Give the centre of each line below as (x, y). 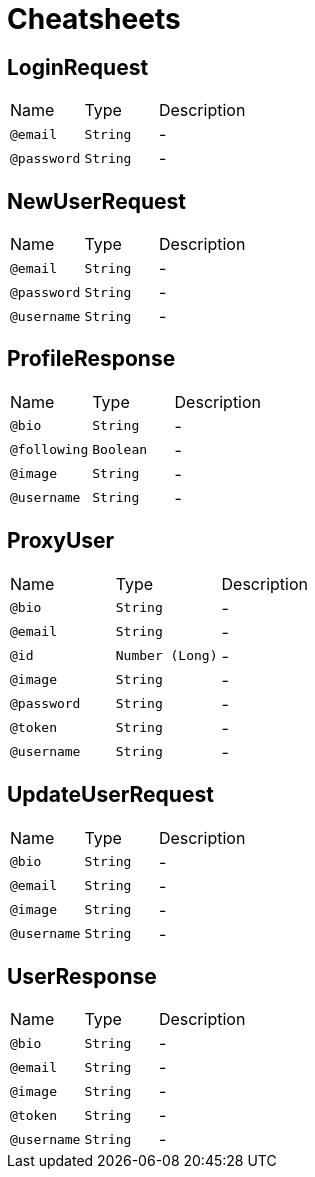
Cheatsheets (94, 19)
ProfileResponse (91, 359)
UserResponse (82, 976)
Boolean (120, 450)
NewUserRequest (96, 201)
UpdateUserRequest (110, 795)
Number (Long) (166, 656)
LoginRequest (78, 67)
